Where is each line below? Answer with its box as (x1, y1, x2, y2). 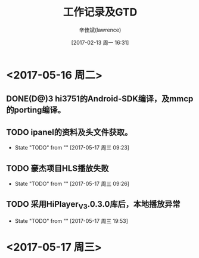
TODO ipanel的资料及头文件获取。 (6, 127, 133, 137)
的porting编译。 (6, 105, 66, 115)
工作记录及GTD (63, 5, 138, 19)
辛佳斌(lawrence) (79, 26, 122, 33)
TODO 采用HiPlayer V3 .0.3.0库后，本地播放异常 (6, 199, 181, 211)
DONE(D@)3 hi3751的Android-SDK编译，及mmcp (6, 94, 194, 104)
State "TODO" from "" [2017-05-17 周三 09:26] (14, 180, 130, 187)
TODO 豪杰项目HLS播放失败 (6, 163, 109, 173)
